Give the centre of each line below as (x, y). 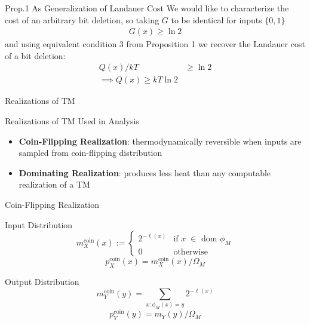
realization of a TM (54, 184)
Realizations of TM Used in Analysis (72, 121)
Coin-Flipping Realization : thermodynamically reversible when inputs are (160, 141)
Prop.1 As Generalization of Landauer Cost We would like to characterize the (147, 8)
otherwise (191, 252)
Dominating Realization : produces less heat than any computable (145, 172)
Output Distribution (42, 282)
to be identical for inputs (217, 19)
